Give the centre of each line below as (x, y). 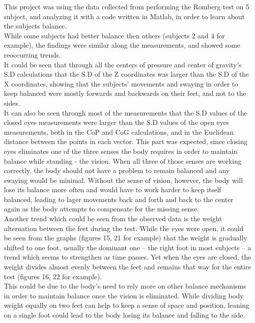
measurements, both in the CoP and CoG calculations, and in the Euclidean (119, 132)
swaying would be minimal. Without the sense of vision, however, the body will (124, 180)
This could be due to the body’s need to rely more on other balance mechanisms (125, 286)
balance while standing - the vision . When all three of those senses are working (123, 161)
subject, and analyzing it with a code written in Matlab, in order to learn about (125, 16)
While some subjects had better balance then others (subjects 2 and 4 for (114, 35)
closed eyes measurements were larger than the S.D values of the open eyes (117, 122)
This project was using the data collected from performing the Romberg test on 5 (127, 6)
